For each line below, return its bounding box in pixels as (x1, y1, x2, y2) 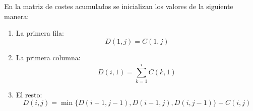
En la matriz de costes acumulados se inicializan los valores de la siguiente (4, 1, 233, 11)
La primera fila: (16, 28, 64, 38)
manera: (4, 11, 29, 21)
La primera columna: (16, 52, 81, 62)
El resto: (16, 89, 42, 99)
